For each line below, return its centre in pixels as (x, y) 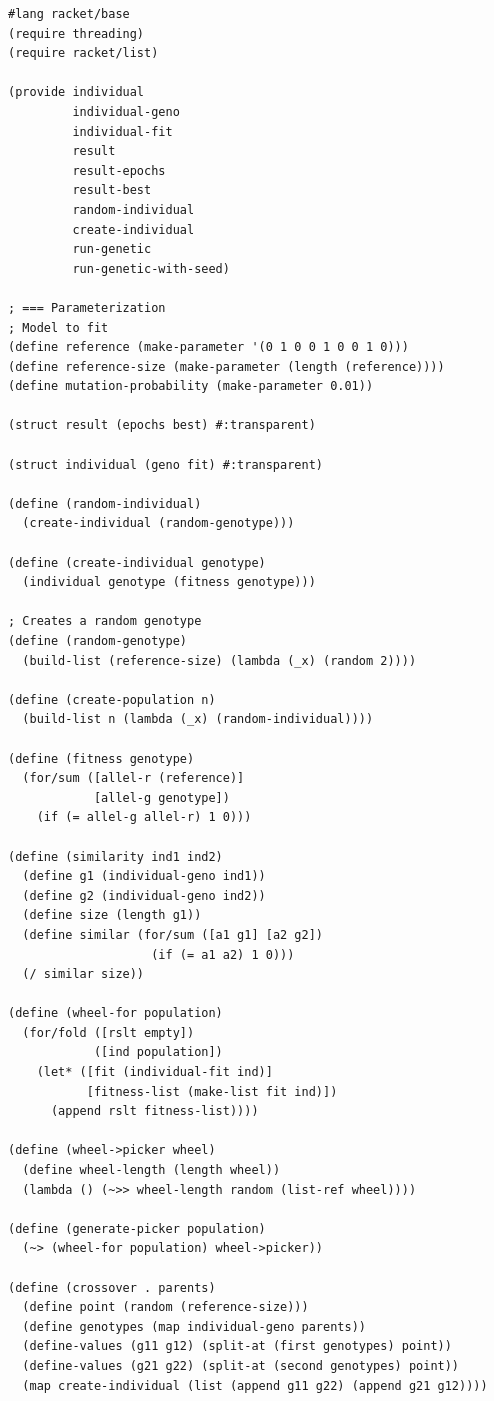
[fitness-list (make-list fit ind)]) (212, 1091)
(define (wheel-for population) (115, 1013)
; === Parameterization (87, 307)
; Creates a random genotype (105, 621)
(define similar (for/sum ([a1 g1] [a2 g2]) (172, 934)
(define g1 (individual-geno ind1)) (144, 876)
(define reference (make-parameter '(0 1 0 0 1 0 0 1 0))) (208, 347)
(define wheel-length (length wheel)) (151, 1170)
